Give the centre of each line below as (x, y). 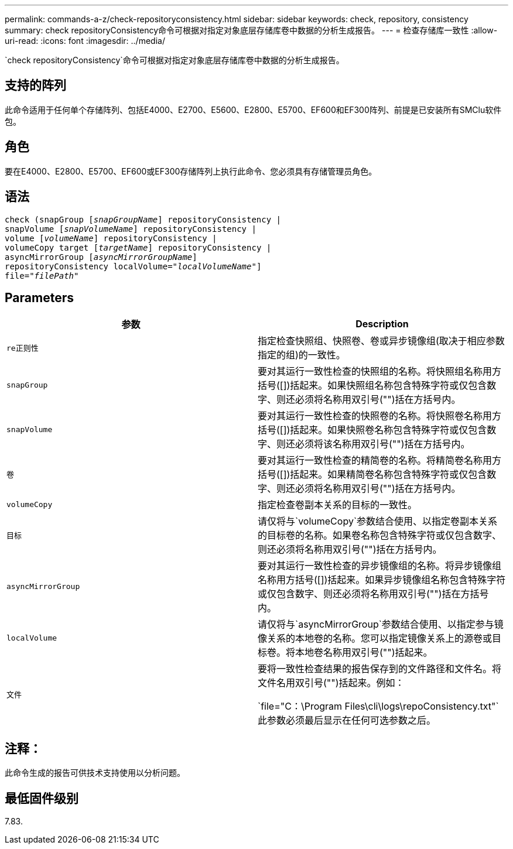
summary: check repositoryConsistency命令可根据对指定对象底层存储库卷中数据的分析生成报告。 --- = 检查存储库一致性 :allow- (251, 30)
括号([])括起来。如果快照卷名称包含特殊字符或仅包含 (372, 430)
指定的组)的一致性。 (302, 355)
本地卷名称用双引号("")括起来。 (364, 653)
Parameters (39, 297)
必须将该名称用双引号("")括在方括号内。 (383, 444)
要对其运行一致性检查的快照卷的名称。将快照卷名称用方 (380, 416)
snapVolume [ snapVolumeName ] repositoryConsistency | (131, 229)
